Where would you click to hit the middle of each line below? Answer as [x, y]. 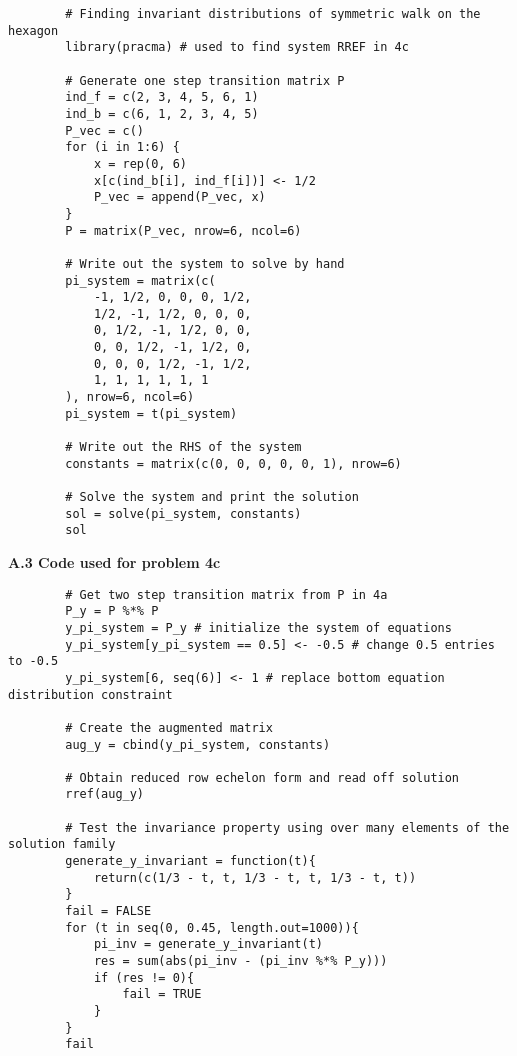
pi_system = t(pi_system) [151, 413]
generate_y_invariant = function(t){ [190, 861]
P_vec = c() [105, 130]
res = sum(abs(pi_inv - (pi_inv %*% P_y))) [240, 961]
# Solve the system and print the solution [212, 497]
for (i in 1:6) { [122, 147]
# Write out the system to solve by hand [205, 263]
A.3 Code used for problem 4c [114, 562]
